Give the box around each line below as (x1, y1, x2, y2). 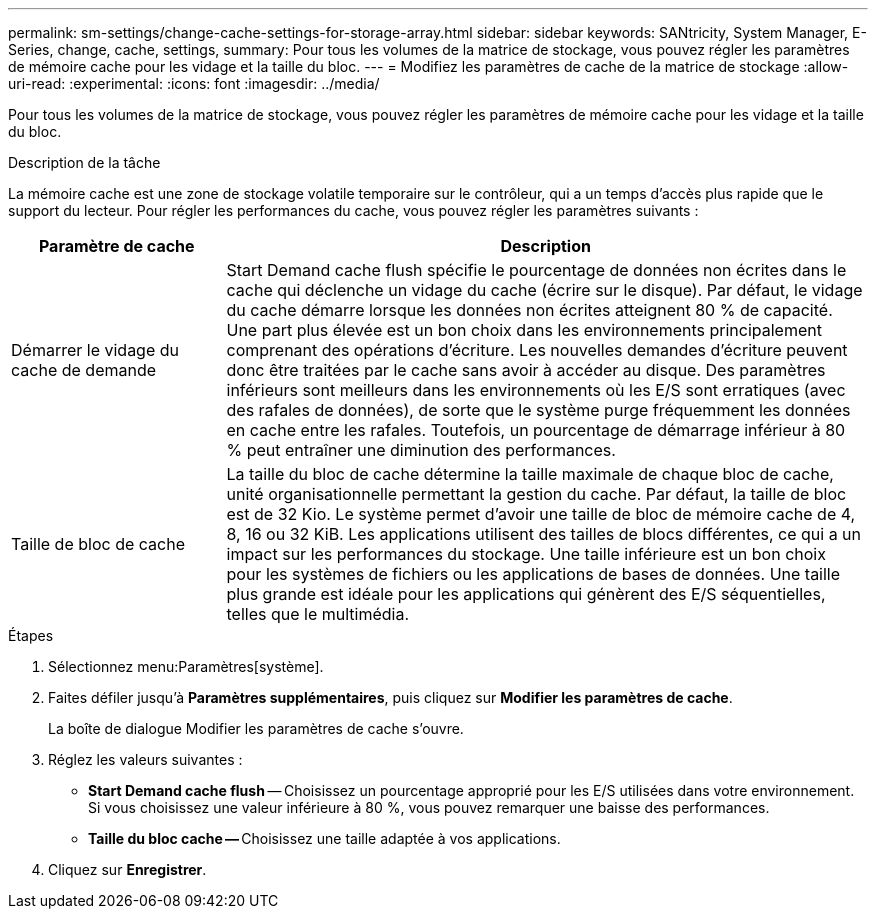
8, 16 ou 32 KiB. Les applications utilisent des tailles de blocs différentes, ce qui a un (226, 524, 862, 544)
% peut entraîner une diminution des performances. (226, 440, 616, 460)
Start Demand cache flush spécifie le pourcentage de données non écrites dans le (226, 260, 847, 280)
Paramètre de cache (38, 236, 195, 256)
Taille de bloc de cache (11, 534, 185, 554)
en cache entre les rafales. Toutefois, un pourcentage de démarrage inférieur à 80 (226, 420, 846, 440)
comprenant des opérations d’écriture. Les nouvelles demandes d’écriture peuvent (226, 340, 848, 360)
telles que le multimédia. (226, 604, 410, 624)
